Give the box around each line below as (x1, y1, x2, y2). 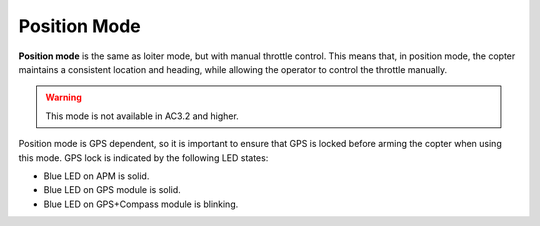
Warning (45, 91, 82, 104)
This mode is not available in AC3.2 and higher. (45, 110, 239, 122)
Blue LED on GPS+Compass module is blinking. (43, 198, 239, 210)
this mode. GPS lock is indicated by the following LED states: (18, 151, 269, 164)
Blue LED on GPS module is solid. (43, 184, 182, 196)
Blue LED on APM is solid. (43, 170, 150, 182)
